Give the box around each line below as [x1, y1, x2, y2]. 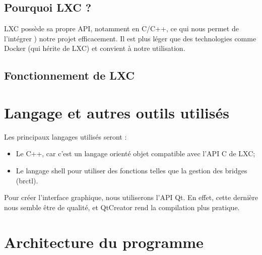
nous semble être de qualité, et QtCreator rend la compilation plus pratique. [4, 202, 240, 212]
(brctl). [16, 175, 38, 185]
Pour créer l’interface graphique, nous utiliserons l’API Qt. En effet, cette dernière [4, 192, 258, 203]
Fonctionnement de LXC [4, 68, 135, 83]
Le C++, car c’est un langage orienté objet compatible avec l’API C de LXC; [16, 148, 255, 159]
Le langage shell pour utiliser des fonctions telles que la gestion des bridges [16, 165, 247, 176]
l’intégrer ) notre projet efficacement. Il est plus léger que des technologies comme [4, 33, 256, 43]
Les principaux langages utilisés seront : [4, 131, 127, 142]
